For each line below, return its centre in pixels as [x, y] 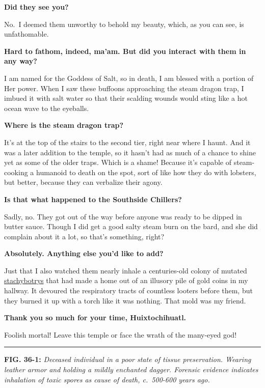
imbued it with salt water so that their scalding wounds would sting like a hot [126, 98]
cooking [16, 172]
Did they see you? [36, 7]
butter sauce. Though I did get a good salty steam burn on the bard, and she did [131, 226]
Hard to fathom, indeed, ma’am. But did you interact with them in [125, 51]
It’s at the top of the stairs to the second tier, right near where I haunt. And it [127, 142]
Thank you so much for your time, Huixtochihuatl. [95, 317]
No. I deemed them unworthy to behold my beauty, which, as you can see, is [124, 24]
